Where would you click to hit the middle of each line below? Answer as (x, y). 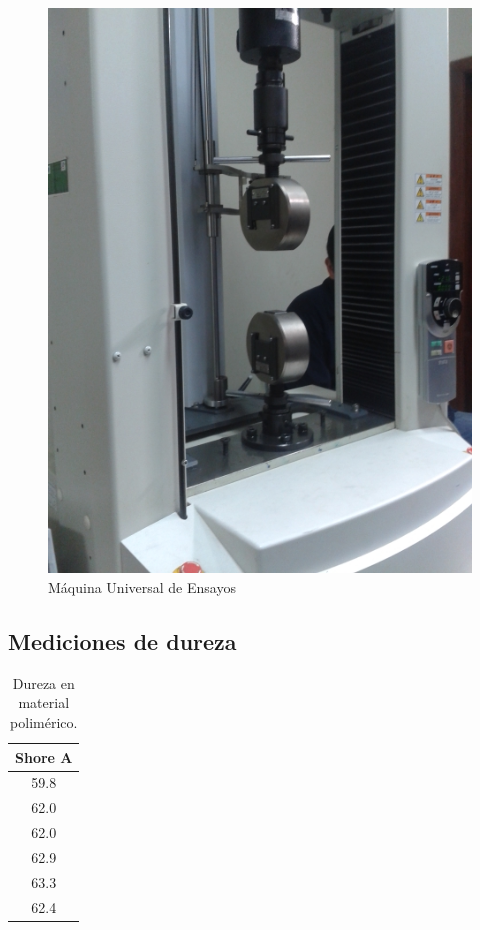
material (44, 702)
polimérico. (44, 721)
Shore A (44, 756)
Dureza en (43, 682)
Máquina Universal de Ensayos (142, 586)
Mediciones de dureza (122, 640)
